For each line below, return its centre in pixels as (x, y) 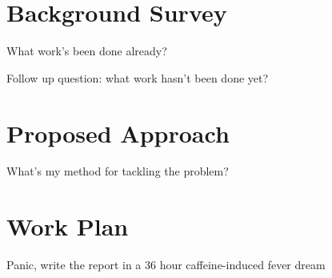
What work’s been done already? (87, 51)
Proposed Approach (118, 133)
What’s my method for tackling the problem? (118, 171)
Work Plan (68, 226)
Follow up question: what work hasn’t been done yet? (138, 77)
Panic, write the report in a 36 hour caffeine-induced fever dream (166, 265)
